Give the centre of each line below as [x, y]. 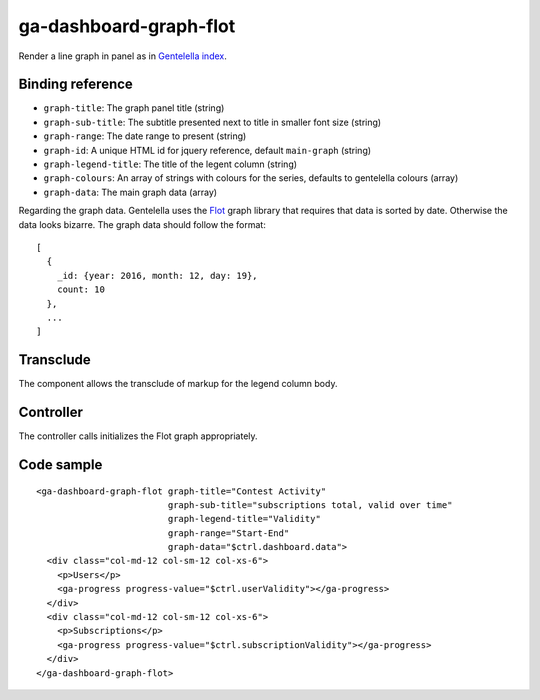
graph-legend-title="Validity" [244, 519]
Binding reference [76, 84]
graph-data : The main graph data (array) [130, 192]
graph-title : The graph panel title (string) [134, 108]
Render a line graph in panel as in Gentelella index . [122, 56]
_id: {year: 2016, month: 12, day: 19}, [157, 275]
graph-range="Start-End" [228, 533]
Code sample [60, 464]
